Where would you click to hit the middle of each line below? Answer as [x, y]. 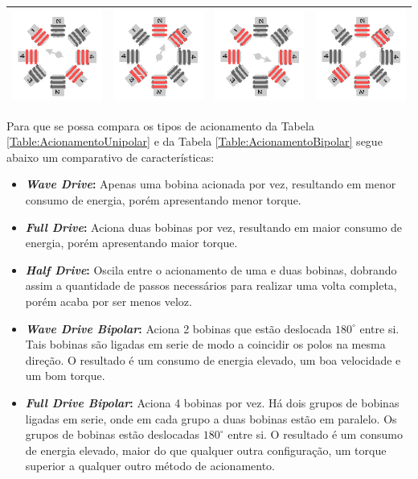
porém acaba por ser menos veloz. [109, 301]
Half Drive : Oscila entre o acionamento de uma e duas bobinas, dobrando [211, 269]
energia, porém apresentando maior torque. [131, 243]
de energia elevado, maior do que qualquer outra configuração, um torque [206, 450]
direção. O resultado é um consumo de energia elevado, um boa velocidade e [213, 359]
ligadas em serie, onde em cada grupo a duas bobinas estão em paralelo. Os [211, 418]
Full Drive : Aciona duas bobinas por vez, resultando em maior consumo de [214, 227]
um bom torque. [65, 376]
